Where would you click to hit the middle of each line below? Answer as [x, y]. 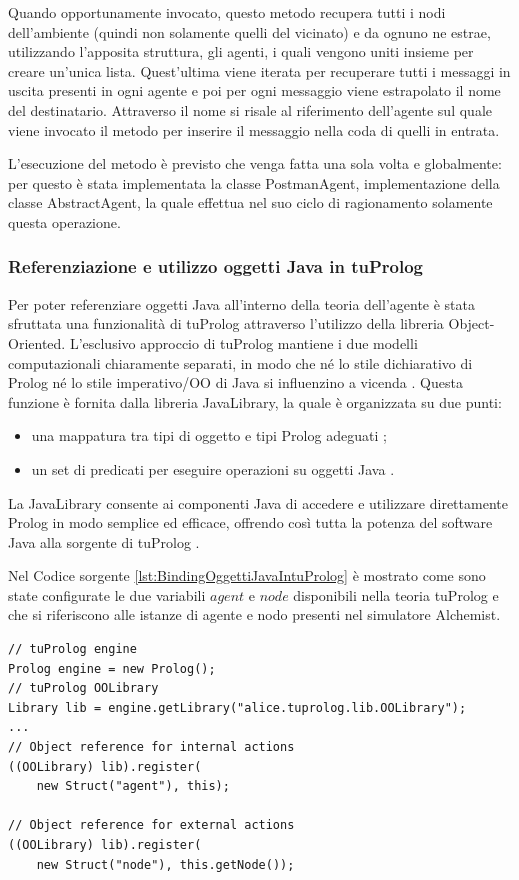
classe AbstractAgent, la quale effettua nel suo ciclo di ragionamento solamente [250, 202]
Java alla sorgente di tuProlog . [104, 541]
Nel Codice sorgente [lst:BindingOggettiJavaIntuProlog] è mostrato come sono [247, 575]
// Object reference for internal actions [151, 747]
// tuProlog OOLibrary [83, 688]
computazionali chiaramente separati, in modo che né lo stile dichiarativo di [240, 362]
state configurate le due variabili [107, 594]
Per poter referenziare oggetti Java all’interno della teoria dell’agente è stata [241, 303]
